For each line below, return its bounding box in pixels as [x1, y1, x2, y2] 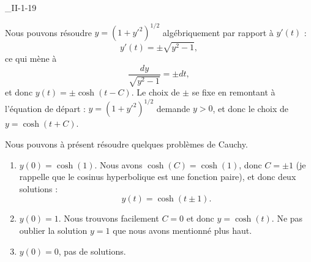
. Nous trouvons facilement [58, 212, 159, 225]
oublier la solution [19, 223, 88, 236]
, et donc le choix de [212, 102, 289, 114]
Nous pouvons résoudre [5, 26, 92, 39]
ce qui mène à [5, 52, 57, 65]
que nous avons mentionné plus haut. [113, 223, 252, 236]
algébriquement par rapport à [162, 26, 274, 39]
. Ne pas [271, 212, 303, 225]
